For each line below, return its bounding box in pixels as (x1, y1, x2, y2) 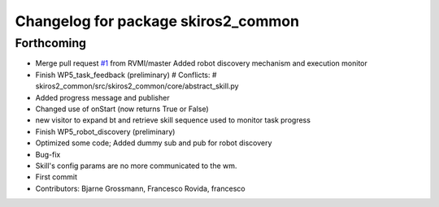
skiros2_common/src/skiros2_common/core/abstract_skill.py (35, 81, 239, 91)
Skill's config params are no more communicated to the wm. (35, 161, 237, 170)
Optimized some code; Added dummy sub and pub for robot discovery (35, 138, 272, 148)
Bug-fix (35, 149, 61, 159)
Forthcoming (15, 36, 87, 50)
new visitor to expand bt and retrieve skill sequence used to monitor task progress (35, 115, 311, 125)
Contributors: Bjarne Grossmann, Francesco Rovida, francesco (35, 183, 246, 193)
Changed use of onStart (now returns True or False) (35, 104, 209, 114)
